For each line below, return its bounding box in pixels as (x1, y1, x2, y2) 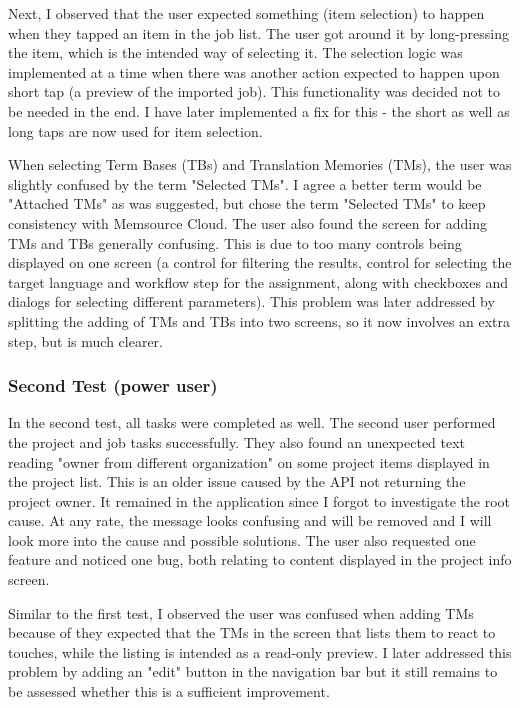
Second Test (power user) (8, 373, 218, 398)
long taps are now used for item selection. (8, 120, 263, 141)
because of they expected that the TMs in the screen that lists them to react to (8, 622, 496, 643)
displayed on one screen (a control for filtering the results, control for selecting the (8, 252, 512, 273)
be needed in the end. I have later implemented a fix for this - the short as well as (8, 100, 510, 121)
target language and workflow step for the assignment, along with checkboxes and (8, 271, 509, 292)
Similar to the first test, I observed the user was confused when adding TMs (8, 602, 474, 623)
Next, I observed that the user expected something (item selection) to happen (8, 3, 485, 23)
